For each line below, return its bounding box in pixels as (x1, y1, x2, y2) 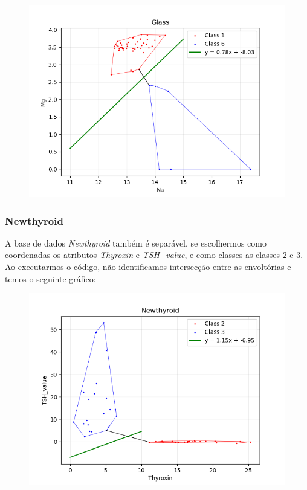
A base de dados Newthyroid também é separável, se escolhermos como (5, 236, 267, 249)
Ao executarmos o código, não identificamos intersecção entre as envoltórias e (5, 260, 291, 272)
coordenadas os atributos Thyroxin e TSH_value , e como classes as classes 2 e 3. (5, 248, 303, 261)
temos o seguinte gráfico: (5, 272, 96, 285)
